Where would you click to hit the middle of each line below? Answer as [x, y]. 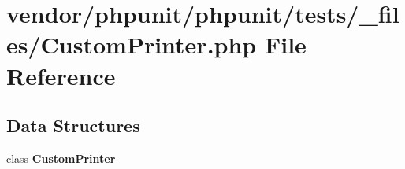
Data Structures [73, 125]
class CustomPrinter [61, 158]
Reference [61, 75]
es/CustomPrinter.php [132, 44]
